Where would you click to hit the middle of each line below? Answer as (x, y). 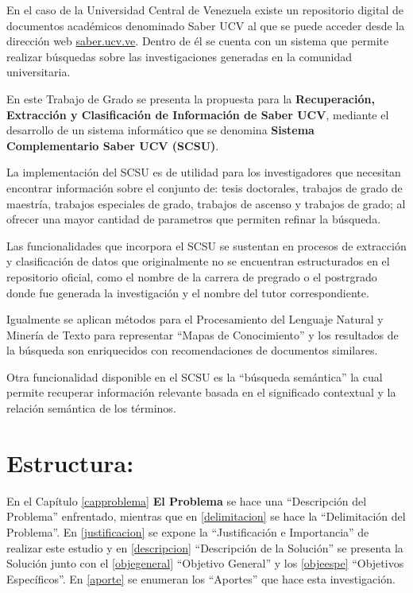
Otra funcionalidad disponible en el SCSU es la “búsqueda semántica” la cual (195, 376)
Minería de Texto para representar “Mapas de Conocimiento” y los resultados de (203, 334)
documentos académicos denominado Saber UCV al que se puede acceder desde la (206, 25)
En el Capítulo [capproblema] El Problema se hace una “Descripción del (187, 500)
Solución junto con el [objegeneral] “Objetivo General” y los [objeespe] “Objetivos (205, 563)
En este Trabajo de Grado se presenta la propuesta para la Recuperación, (191, 98)
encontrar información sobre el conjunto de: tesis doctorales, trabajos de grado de (205, 187)
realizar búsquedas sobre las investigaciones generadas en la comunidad (179, 56)
